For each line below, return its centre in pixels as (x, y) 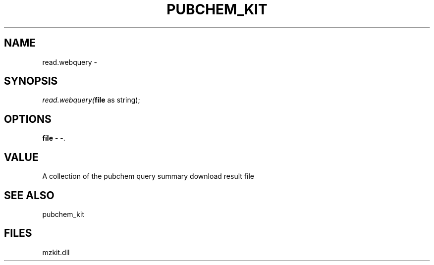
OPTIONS (28, 119)
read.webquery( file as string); (91, 100)
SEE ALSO (29, 195)
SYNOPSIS (31, 81)
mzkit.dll (56, 252)
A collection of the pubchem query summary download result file (148, 176)
